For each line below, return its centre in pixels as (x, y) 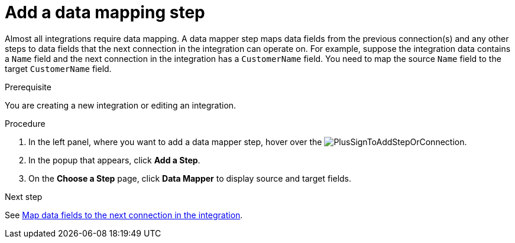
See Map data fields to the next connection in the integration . (124, 215)
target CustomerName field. (58, 68)
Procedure (25, 123)
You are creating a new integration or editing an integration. (121, 105)
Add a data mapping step (105, 12)
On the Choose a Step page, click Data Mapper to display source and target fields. (190, 178)
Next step (24, 196)
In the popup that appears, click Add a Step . (114, 160)
